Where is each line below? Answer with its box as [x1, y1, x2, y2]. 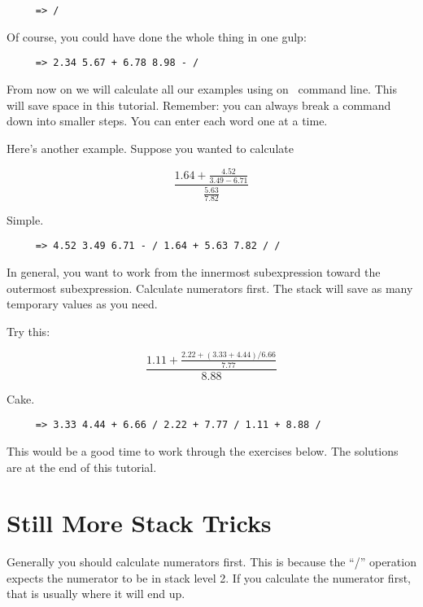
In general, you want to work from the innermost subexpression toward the [7, 264, 381, 281]
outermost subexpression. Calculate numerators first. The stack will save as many [7, 279, 413, 296]
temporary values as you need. [7, 295, 158, 312]
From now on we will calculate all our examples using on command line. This [7, 80, 397, 97]
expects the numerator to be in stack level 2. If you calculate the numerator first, [7, 569, 411, 586]
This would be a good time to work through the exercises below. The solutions [7, 442, 399, 459]
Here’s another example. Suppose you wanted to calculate [7, 139, 294, 156]
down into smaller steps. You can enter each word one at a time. [7, 112, 328, 129]
